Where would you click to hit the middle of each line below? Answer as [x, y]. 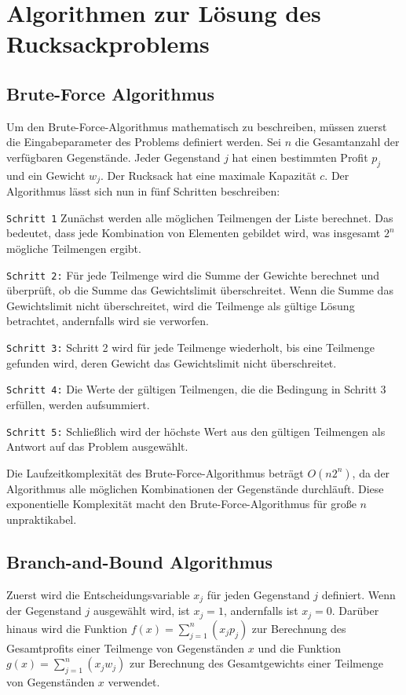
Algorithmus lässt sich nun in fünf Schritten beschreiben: [143, 191]
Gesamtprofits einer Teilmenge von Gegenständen [126, 647]
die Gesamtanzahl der [347, 142]
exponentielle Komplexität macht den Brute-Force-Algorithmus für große [181, 504]
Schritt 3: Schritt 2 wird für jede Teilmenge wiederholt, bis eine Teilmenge [190, 347]
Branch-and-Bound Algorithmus [139, 561]
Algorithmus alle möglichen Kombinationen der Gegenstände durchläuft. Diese [195, 488]
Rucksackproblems [108, 44]
